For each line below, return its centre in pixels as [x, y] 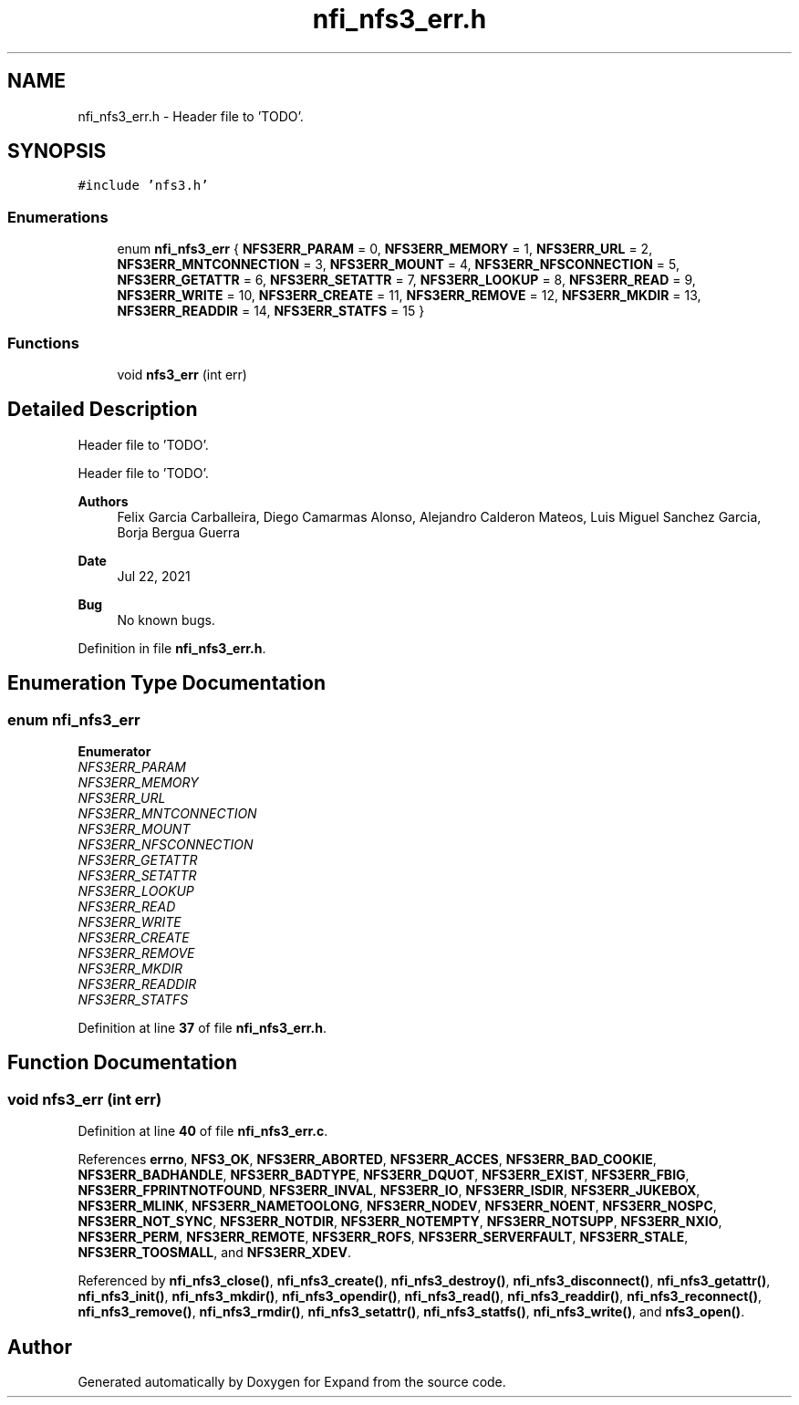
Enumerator [114, 751]
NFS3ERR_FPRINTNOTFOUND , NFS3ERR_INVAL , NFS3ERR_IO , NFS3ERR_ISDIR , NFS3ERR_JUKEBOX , [389, 1191]
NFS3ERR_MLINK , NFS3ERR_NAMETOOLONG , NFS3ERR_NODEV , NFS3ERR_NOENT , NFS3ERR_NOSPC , [397, 1206]
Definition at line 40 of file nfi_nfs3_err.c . [203, 1131]
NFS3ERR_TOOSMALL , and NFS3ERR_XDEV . [214, 1253]
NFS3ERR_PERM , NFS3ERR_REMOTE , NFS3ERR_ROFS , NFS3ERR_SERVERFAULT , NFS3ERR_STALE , [383, 1237]
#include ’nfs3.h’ [143, 186]
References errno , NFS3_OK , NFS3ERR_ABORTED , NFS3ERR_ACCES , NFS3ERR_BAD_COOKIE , [367, 1160]
